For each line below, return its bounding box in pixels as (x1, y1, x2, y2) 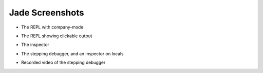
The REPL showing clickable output (21, 33, 93, 39)
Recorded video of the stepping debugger (21, 59, 106, 65)
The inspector (21, 42, 50, 48)
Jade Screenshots (9, 7, 84, 18)
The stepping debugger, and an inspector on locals (21, 51, 124, 57)
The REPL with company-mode (21, 24, 84, 30)
